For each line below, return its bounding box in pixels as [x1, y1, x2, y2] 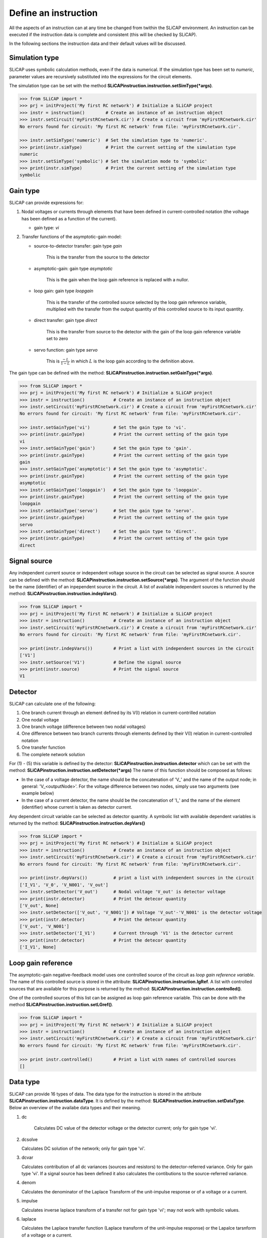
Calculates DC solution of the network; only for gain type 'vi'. [21, 1145, 146, 1151]
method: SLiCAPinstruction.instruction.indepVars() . [9, 591, 118, 597]
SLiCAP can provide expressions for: [9, 200, 84, 206]
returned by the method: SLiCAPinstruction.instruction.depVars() [9, 820, 145, 826]
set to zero [46, 336, 68, 342]
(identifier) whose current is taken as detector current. [21, 804, 133, 810]
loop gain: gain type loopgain [34, 288, 93, 294]
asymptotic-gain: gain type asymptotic [34, 265, 113, 271]
